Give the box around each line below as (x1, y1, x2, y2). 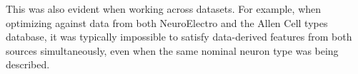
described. (6, 57, 50, 72)
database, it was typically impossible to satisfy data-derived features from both (6, 29, 352, 44)
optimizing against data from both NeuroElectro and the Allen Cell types (6, 15, 328, 30)
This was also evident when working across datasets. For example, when (6, 1, 322, 16)
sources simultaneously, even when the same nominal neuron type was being (6, 43, 339, 58)
